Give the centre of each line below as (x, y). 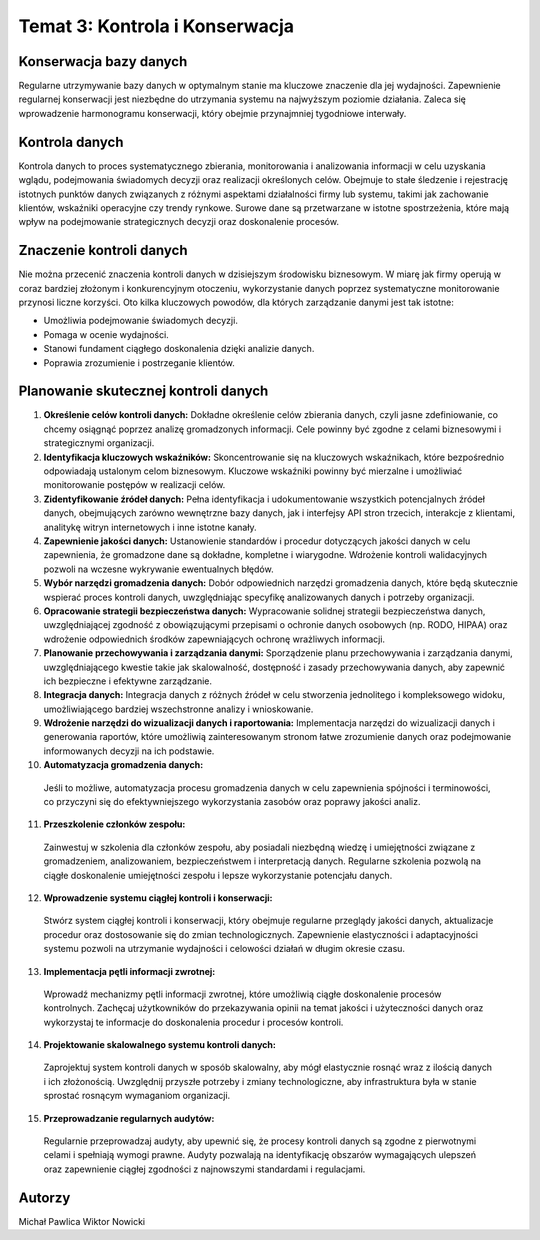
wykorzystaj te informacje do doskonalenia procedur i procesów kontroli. (193, 1022)
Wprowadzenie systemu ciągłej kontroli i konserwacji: (158, 897)
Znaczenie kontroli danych (103, 250)
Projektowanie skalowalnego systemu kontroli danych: (160, 1045)
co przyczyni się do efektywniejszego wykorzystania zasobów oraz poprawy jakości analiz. (232, 802)
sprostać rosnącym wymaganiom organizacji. (137, 1096)
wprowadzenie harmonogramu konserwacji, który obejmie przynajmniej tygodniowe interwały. (212, 113)
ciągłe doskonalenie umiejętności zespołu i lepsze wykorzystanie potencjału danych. (218, 875)
